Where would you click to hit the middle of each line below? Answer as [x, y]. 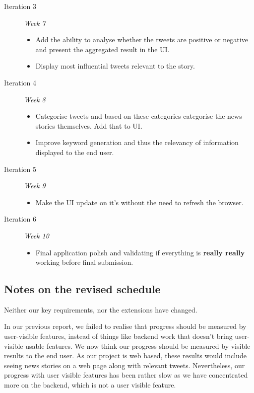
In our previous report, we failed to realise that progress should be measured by [125, 326]
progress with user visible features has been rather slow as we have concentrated [126, 375]
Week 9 [35, 186]
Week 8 [35, 99]
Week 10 [36, 235]
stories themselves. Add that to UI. [89, 125]
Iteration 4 [20, 82]
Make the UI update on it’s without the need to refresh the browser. [139, 202]
